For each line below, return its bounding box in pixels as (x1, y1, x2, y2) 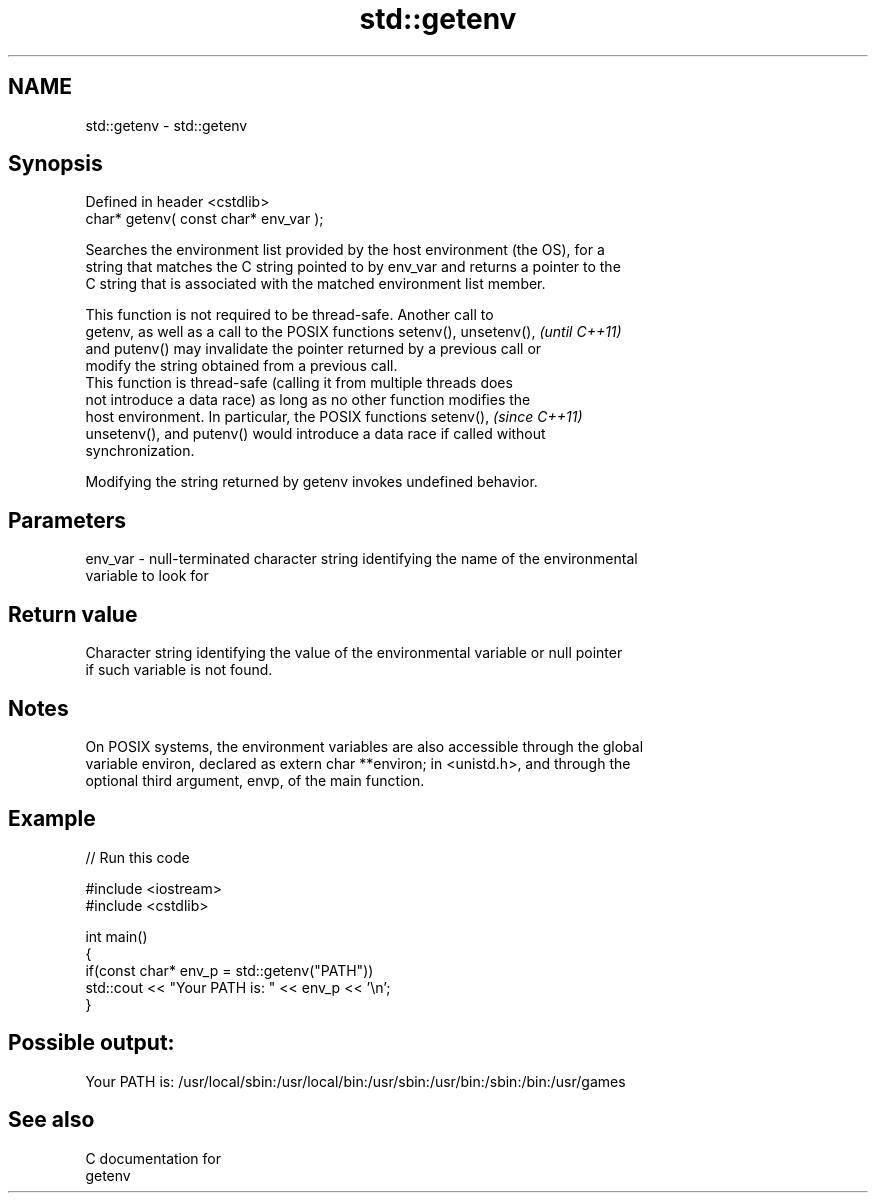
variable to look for (85, 567, 209, 585)
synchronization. (85, 442, 195, 460)
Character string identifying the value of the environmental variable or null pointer (85, 644, 623, 662)
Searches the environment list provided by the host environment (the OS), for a (85, 241, 605, 259)
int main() (85, 927, 148, 945)
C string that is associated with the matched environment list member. (85, 275, 546, 293)
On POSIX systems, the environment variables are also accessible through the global (85, 737, 644, 755)
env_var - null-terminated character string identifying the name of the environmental (85, 550, 638, 568)
